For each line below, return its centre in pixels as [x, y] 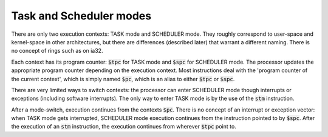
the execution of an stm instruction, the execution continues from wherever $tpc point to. [124, 127]
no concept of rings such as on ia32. [57, 51]
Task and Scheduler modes [81, 16]
